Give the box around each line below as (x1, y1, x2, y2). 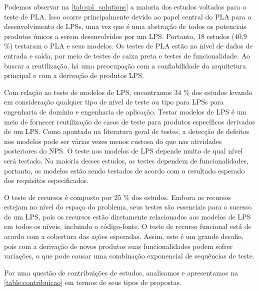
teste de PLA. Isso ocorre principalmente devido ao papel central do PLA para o (4, 11, 251, 21)
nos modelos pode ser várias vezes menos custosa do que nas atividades (4, 135, 222, 146)
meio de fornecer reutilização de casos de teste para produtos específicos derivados (4, 116, 255, 126)
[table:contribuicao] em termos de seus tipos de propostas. (4, 277, 181, 287)
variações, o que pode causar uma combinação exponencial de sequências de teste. (4, 250, 254, 261)
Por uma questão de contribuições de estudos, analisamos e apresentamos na (4, 267, 238, 277)
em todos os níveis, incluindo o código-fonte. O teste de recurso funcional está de (4, 221, 251, 231)
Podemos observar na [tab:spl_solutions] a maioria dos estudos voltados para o (4, 1, 246, 11)
